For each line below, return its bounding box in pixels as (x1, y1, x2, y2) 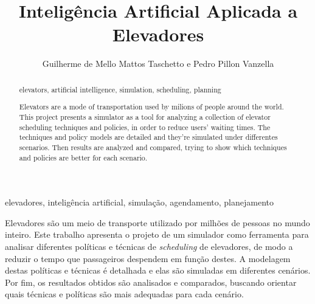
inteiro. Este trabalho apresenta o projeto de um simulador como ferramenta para (5, 228, 309, 241)
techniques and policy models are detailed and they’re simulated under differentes (19, 132, 278, 142)
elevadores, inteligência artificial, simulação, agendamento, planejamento (5, 196, 274, 209)
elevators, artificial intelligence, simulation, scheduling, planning (19, 84, 221, 94)
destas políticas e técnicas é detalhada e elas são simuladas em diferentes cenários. (5, 264, 311, 277)
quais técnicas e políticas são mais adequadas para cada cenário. (5, 288, 244, 300)
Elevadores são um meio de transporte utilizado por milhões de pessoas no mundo (5, 216, 310, 229)
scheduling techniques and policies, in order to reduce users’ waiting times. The (19, 122, 271, 132)
